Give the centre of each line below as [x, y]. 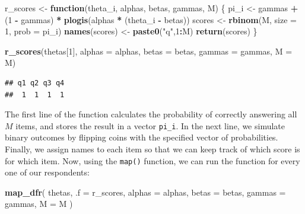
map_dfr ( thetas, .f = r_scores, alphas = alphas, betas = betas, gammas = [145, 192]
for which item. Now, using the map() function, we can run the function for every [152, 160]
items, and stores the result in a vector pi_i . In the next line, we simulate [150, 125]
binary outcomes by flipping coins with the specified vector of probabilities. [142, 137]
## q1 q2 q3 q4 [35, 83]
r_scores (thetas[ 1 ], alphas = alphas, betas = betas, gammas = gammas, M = [149, 51]
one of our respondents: [47, 172]
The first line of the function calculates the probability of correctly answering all [151, 114]
